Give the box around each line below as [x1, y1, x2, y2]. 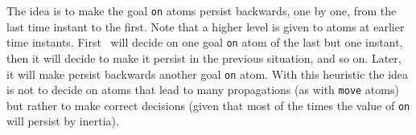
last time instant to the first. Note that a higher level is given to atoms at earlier [6, 18, 405, 35]
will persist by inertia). [6, 112, 119, 129]
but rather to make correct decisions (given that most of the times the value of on [6, 96, 410, 113]
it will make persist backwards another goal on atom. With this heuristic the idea [6, 65, 409, 82]
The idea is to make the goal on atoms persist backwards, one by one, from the [6, 2, 397, 18]
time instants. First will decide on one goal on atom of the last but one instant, [6, 34, 403, 51]
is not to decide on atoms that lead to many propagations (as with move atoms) [6, 81, 399, 98]
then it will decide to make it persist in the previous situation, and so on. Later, [6, 49, 402, 66]
